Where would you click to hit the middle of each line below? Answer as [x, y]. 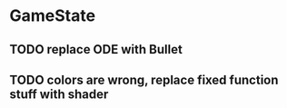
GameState [53, 16]
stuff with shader [59, 94]
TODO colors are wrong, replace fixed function [144, 79]
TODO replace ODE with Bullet [96, 49]
